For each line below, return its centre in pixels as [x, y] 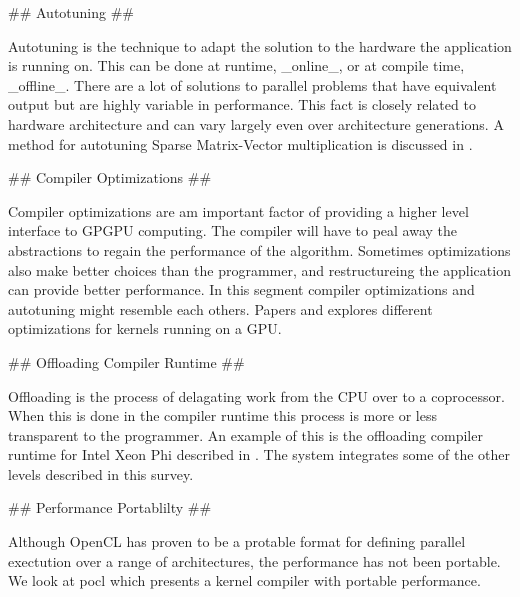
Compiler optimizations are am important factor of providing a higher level [238, 210]
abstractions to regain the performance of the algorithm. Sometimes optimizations [259, 249]
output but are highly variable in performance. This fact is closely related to [242, 104]
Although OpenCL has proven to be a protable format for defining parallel [237, 541]
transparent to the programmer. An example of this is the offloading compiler [245, 434]
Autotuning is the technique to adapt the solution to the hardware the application [260, 45]
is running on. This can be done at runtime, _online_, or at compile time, [236, 65]
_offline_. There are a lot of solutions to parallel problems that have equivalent [252, 84]
